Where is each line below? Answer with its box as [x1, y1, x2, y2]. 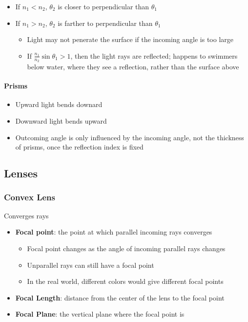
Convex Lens [4, 191, 55, 203]
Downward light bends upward [15, 116, 107, 126]
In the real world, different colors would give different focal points [27, 276, 224, 286]
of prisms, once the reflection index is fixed [15, 142, 144, 152]
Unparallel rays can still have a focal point [27, 259, 154, 270]
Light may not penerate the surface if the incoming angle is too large [27, 34, 233, 44]
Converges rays [4, 210, 49, 220]
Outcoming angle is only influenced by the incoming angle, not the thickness [15, 132, 244, 142]
